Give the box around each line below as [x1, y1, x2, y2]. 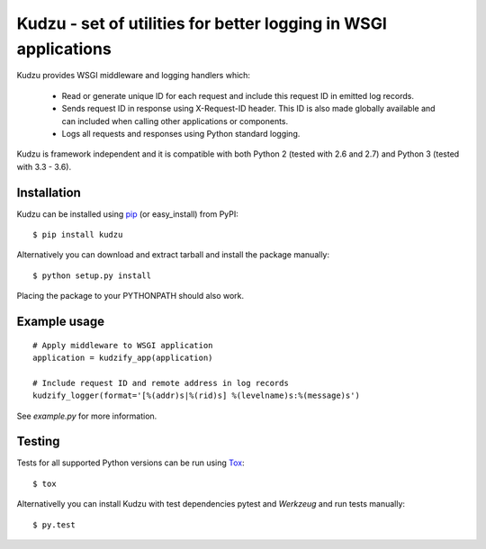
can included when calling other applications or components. [61, 115, 289, 126]
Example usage [16, 313, 105, 328]
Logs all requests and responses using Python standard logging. [61, 128, 301, 139]
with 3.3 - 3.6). [16, 161, 72, 172]
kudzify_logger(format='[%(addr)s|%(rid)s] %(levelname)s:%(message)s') [32, 391, 360, 400]
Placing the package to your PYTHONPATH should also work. [16, 291, 245, 301]
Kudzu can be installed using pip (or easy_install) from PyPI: [16, 208, 238, 220]
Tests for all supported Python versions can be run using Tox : [16, 457, 245, 468]
